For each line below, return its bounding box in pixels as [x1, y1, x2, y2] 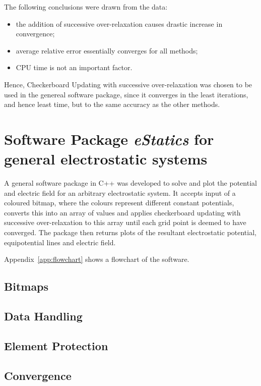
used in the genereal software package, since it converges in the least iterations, [4, 89, 248, 99]
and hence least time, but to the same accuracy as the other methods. [4, 99, 220, 109]
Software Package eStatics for [4, 128, 214, 149]
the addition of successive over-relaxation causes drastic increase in [16, 18, 223, 29]
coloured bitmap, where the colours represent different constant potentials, [4, 197, 234, 208]
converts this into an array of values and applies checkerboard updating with [4, 207, 241, 217]
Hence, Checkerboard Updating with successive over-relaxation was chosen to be [4, 79, 252, 89]
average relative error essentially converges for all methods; [16, 45, 198, 56]
